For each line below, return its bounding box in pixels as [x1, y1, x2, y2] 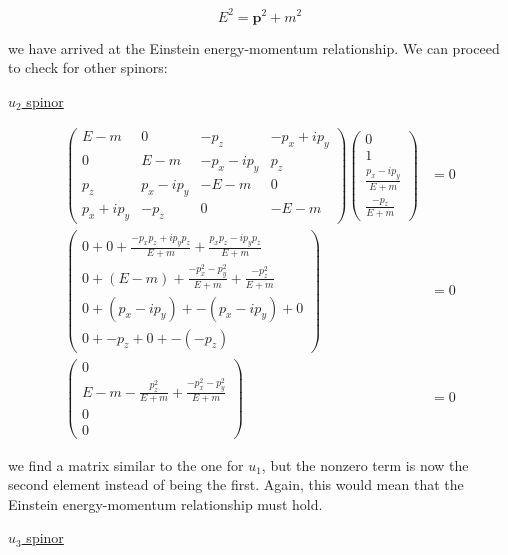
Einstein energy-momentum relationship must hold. [8, 493, 323, 514]
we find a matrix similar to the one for [8, 454, 244, 475]
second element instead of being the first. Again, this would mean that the [8, 474, 464, 495]
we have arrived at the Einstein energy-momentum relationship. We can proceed [8, 37, 500, 58]
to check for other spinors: [8, 57, 168, 78]
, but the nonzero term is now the [261, 454, 469, 475]
